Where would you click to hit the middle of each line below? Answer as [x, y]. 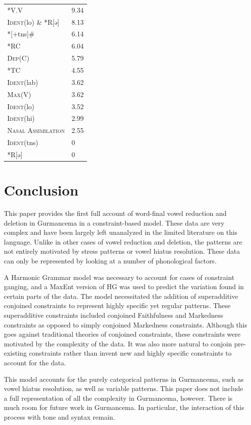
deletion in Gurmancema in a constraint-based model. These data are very [114, 222]
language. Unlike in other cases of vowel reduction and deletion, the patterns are [123, 241]
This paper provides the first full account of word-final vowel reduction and [115, 213]
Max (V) [19, 94]
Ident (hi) [21, 118]
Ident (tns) [23, 142]
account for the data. [35, 362]
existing [15, 353]
